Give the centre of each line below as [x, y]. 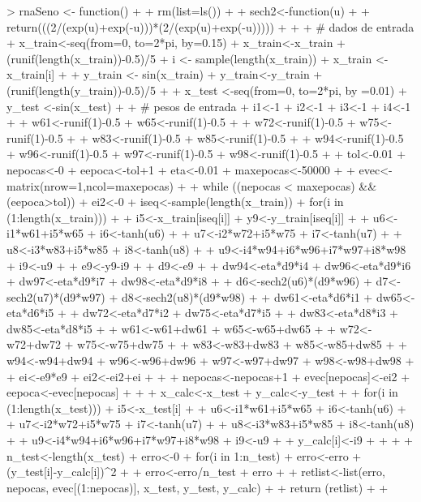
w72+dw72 [34, 344]
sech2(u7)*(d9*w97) [56, 296]
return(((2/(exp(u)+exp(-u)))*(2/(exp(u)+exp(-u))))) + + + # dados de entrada [210, 26]
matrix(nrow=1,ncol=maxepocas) [90, 185]
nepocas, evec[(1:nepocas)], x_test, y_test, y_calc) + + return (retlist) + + [198, 487]
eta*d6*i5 [30, 313]
